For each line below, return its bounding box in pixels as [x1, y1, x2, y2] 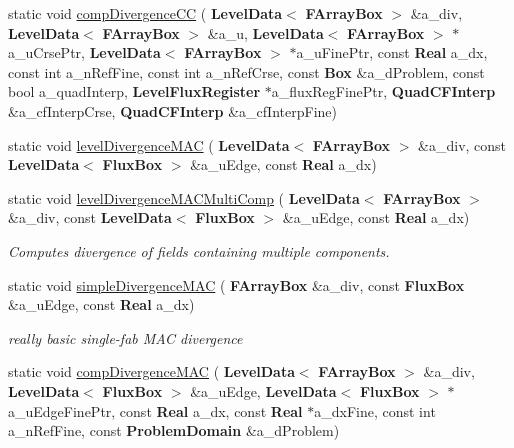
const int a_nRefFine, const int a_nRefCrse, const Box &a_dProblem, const [8, 61, 485, 82]
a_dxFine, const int [314, 400, 436, 421]
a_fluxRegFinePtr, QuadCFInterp [271, 81, 496, 102]
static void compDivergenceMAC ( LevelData [8, 361, 295, 382]
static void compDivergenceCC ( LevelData [8, 3, 283, 23]
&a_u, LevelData [207, 22, 324, 43]
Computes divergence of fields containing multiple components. [8, 240, 390, 261]
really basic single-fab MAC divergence [8, 327, 243, 348]
